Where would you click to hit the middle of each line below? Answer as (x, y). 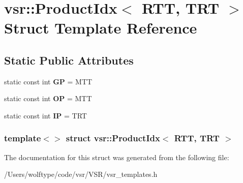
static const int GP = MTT (48, 81)
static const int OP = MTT (48, 98)
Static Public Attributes (69, 60)
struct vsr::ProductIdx (113, 138)
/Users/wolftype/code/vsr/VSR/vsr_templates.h (81, 174)
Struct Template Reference (101, 28)
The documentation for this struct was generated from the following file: (117, 157)
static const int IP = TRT (45, 115)
